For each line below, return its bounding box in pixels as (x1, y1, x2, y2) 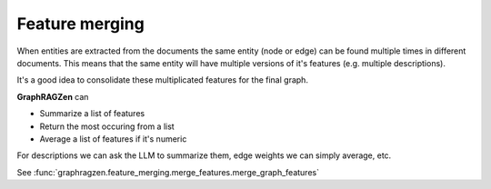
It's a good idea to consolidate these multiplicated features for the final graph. (16, 75, 309, 85)
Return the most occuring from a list (39, 121, 175, 132)
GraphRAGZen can (16, 91, 89, 102)
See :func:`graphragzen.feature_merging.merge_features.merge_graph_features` (16, 166, 320, 177)
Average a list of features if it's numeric (39, 133, 187, 144)
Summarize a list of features (39, 108, 145, 119)
